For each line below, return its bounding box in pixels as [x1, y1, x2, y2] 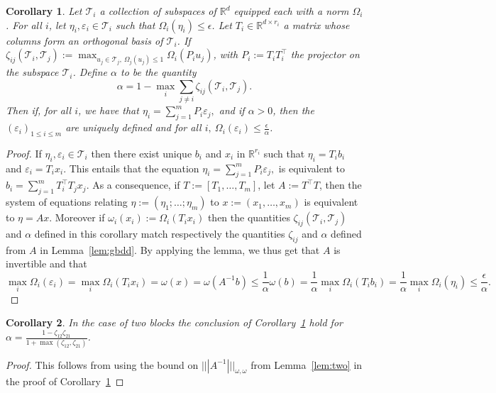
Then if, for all [6, 103, 72, 118]
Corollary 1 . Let [6, 4, 82, 18]
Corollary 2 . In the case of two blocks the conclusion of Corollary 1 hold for [6, 315, 343, 330]
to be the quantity [120, 65, 197, 79]
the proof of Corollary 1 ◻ [6, 374, 124, 389]
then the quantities [207, 210, 290, 225]
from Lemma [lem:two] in [250, 357, 363, 372]
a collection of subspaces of [99, 4, 216, 18]
